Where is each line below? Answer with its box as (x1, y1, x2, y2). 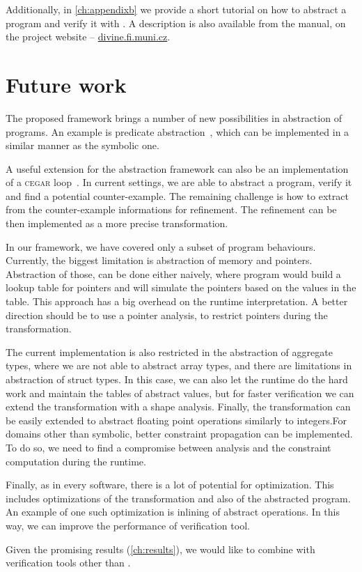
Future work (6, 70, 127, 98)
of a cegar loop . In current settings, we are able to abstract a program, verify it (6, 175, 352, 190)
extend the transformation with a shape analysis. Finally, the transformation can (6, 399, 351, 414)
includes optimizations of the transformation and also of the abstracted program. (6, 490, 351, 505)
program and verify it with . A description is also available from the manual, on (6, 15, 346, 30)
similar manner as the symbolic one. (6, 138, 159, 153)
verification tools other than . (6, 555, 131, 570)
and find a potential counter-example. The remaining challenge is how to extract (6, 188, 349, 203)
